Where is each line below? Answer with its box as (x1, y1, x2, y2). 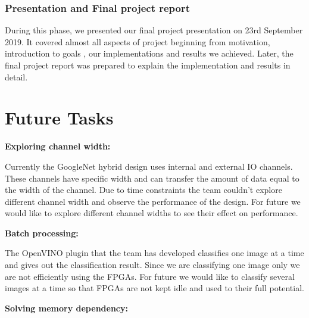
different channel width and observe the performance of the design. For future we (5, 195, 301, 207)
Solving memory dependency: (5, 301, 128, 314)
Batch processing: (5, 226, 79, 239)
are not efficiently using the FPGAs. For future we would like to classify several (5, 270, 295, 282)
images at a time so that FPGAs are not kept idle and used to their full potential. (5, 282, 304, 294)
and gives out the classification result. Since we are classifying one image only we (5, 258, 300, 271)
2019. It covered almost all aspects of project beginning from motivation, (5, 35, 270, 48)
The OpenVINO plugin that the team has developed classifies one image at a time (5, 247, 304, 259)
